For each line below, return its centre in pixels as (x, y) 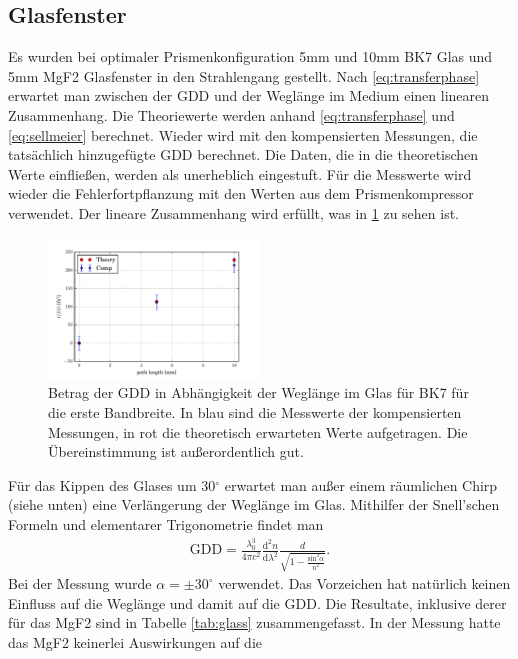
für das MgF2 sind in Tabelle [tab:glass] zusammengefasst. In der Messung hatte (254, 622)
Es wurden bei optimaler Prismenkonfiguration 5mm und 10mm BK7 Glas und (250, 56)
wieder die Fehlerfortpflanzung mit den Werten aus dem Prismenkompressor (241, 193)
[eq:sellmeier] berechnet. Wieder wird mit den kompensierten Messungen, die (243, 134)
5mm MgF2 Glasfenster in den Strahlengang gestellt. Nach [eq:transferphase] (244, 75)
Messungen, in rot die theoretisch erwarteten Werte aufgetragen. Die (258, 431)
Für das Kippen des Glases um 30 (112, 484)
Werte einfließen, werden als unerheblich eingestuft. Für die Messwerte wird (240, 173)
